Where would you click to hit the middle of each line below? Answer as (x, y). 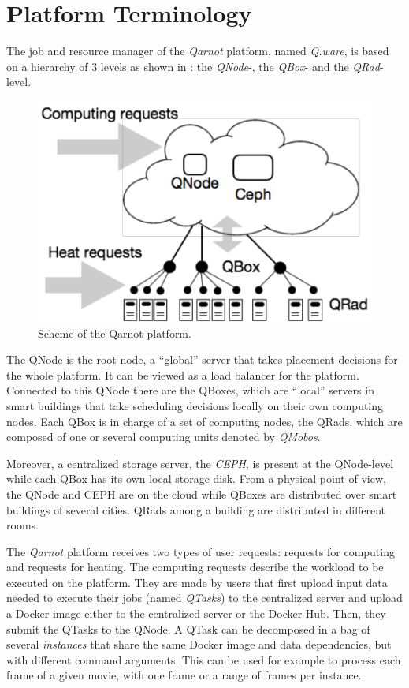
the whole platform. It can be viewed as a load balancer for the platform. (183, 374)
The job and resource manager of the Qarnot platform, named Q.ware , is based (198, 51)
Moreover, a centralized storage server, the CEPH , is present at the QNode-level (200, 463)
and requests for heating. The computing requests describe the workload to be (195, 567)
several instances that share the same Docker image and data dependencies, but (199, 644)
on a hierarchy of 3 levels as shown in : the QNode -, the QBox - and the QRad (193, 66)
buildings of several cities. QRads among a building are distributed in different (196, 509)
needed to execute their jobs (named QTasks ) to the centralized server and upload (204, 598)
